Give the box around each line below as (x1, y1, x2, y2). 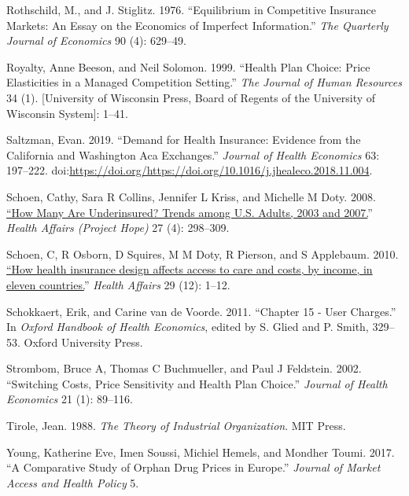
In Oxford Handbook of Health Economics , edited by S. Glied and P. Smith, (6, 318, 369, 335)
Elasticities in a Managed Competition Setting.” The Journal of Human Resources (6, 74, 402, 90)
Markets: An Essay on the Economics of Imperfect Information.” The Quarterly (6, 17, 389, 33)
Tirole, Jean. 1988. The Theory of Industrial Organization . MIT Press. (6, 417, 346, 434)
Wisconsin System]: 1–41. (6, 105, 129, 121)
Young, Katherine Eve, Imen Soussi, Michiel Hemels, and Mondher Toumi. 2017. (6, 443, 395, 460)
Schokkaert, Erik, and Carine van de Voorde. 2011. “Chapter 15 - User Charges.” (6, 303, 396, 319)
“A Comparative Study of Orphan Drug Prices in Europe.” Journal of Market (6, 459, 381, 476)
